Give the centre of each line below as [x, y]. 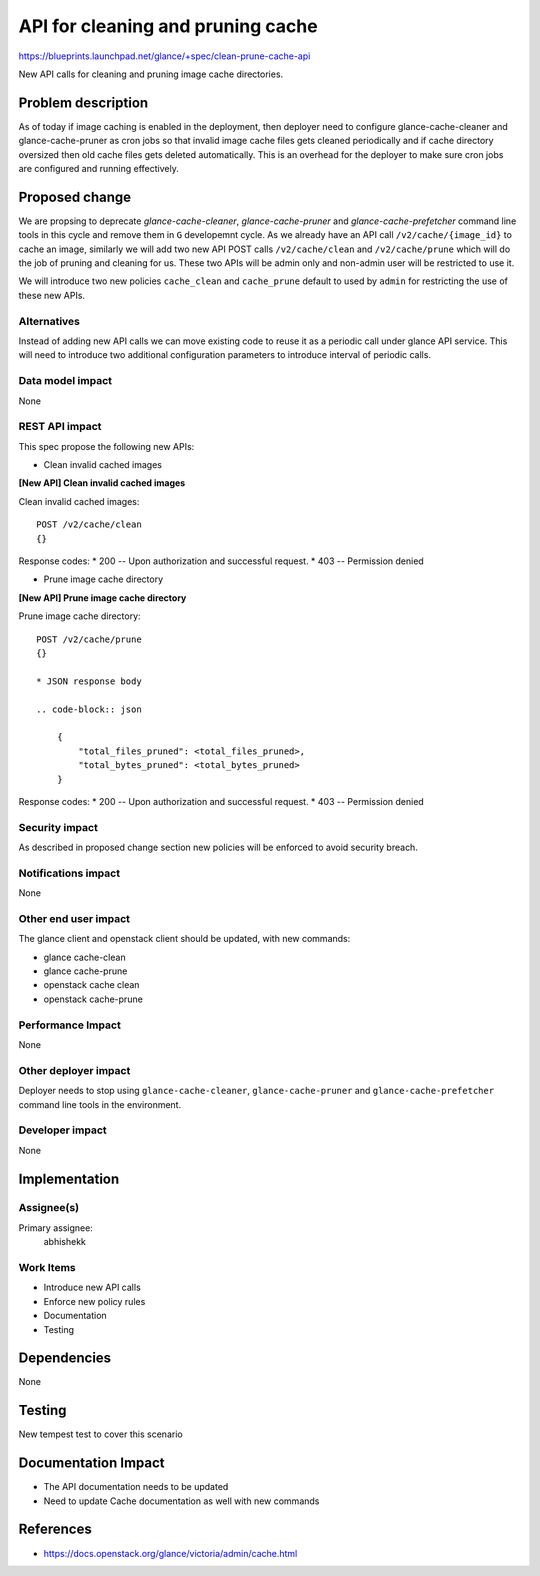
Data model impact [65, 381]
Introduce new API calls [92, 1287]
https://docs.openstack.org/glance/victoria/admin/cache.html [170, 1553]
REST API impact [60, 427]
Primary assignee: [56, 1227]
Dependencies [65, 1358]
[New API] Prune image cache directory [102, 597]
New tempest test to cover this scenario [101, 1434]
